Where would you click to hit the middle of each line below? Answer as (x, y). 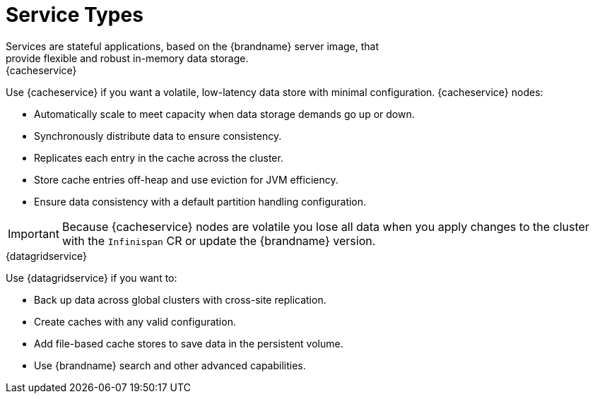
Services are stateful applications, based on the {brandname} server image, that (193, 46)
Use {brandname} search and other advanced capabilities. (170, 365)
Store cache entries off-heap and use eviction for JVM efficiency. (186, 179)
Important (34, 233)
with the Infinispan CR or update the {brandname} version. (219, 240)
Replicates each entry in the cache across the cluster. (159, 157)
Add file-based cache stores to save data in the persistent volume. (189, 343)
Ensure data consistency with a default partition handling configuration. (200, 201)
